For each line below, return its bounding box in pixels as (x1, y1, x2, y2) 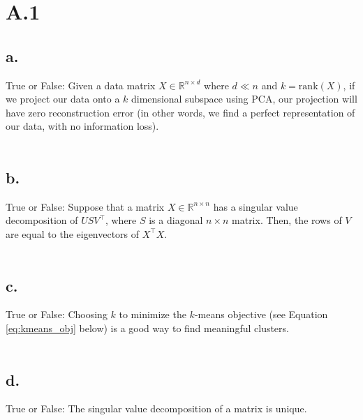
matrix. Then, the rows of (232, 213, 342, 227)
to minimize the (119, 307, 186, 322)
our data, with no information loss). (6, 119, 159, 133)
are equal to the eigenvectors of (6, 226, 140, 241)
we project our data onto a (6, 91, 120, 106)
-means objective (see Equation (194, 307, 328, 322)
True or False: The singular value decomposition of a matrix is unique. (6, 401, 307, 416)
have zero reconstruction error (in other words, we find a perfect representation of (6, 105, 355, 119)
